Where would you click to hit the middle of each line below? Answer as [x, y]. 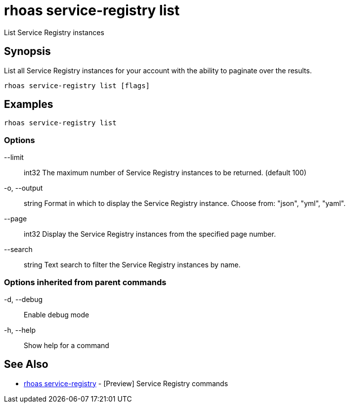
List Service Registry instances [54, 32]
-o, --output [23, 188]
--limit [14, 157]
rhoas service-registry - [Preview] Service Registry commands [126, 383]
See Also [26, 364]
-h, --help [20, 330]
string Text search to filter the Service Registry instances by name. [132, 265]
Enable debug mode [57, 314]
